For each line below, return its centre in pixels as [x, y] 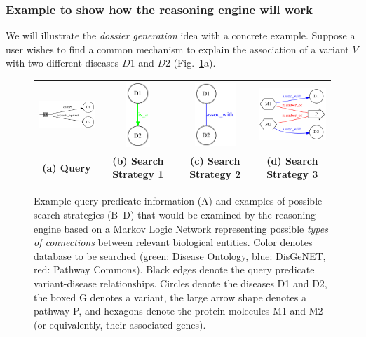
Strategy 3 [292, 174]
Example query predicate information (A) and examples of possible [178, 201]
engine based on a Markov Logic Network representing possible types [181, 228]
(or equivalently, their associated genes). [120, 324]
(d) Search [292, 160]
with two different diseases [62, 63]
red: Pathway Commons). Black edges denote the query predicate [174, 269]
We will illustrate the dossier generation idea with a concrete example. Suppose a [181, 35]
